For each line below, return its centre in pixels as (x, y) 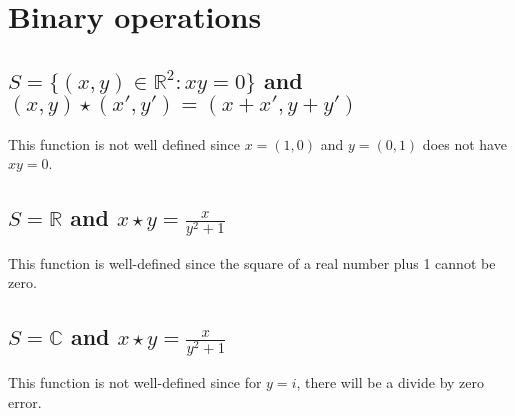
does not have (464, 143)
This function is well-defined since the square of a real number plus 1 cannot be (252, 262)
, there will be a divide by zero (390, 382)
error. (25, 401)
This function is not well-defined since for (135, 382)
